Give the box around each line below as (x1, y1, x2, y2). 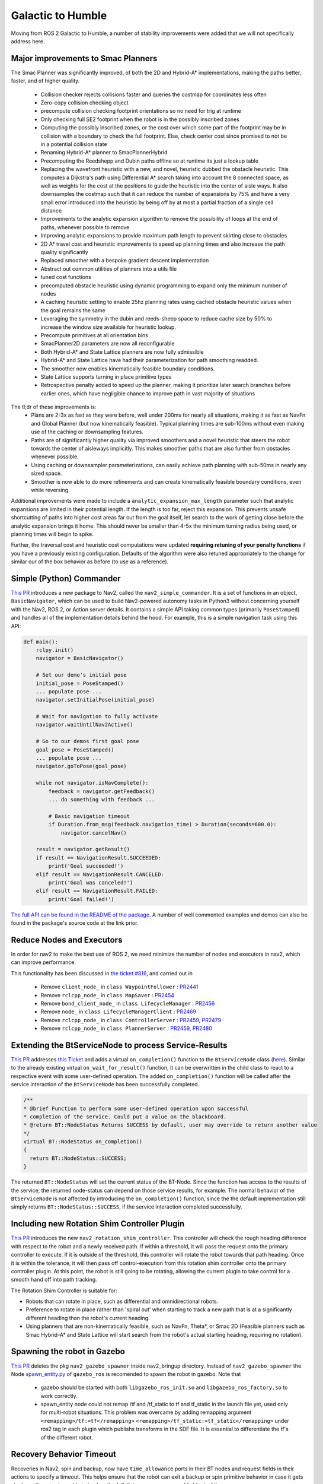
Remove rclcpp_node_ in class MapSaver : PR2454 (40, 991, 175, 998)
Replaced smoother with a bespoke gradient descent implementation (40, 257, 209, 264)
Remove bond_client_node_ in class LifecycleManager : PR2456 (40, 1000, 215, 1007)
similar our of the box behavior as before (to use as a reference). (11, 558, 169, 565)
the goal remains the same (40, 306, 106, 314)
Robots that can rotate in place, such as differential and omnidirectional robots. (25, 1298, 219, 1305)
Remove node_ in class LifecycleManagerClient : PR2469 (40, 1008, 197, 1015)
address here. (11, 37, 45, 45)
